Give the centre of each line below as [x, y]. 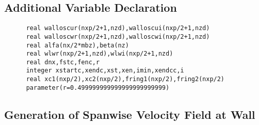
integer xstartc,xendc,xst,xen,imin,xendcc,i [105, 71]
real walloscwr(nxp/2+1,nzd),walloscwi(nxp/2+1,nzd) [118, 36]
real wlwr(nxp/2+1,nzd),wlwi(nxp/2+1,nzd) [99, 54]
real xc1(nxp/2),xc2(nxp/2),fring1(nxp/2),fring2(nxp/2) [125, 79]
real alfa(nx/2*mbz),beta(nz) [77, 45]
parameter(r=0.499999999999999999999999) [98, 87]
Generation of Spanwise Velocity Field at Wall [130, 114]
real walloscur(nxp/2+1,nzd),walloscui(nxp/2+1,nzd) [118, 28]
